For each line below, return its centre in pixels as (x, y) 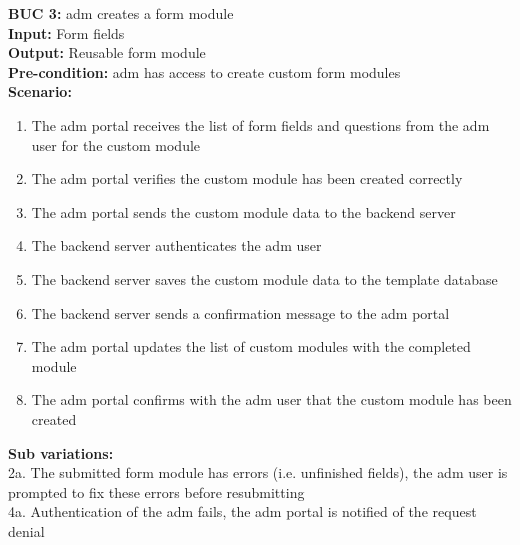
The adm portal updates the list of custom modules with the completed (251, 346)
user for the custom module (116, 144)
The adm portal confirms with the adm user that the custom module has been (271, 399)
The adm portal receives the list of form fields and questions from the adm (260, 124)
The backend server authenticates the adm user (176, 245)
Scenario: (40, 91)
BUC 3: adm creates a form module (121, 13)
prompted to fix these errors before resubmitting (156, 491)
